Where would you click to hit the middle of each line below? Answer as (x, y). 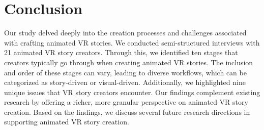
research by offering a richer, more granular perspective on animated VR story (126, 102)
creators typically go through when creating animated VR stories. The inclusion (129, 62)
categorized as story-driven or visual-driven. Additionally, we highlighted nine (125, 82)
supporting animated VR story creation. (67, 122)
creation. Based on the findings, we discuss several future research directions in (127, 112)
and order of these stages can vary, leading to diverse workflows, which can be (125, 72)
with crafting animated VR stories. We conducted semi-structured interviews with (132, 42)
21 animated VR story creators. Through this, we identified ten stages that (121, 52)
